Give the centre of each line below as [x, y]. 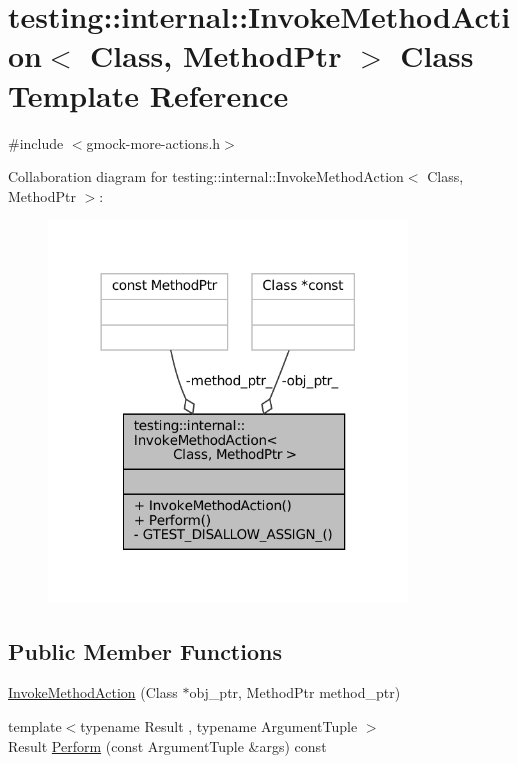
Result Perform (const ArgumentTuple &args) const [167, 745]
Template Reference [148, 94]
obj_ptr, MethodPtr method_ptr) [295, 692]
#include [36, 142]
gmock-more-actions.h [153, 142]
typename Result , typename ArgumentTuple [219, 726]
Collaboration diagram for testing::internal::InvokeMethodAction [206, 176]
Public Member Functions [145, 650]
